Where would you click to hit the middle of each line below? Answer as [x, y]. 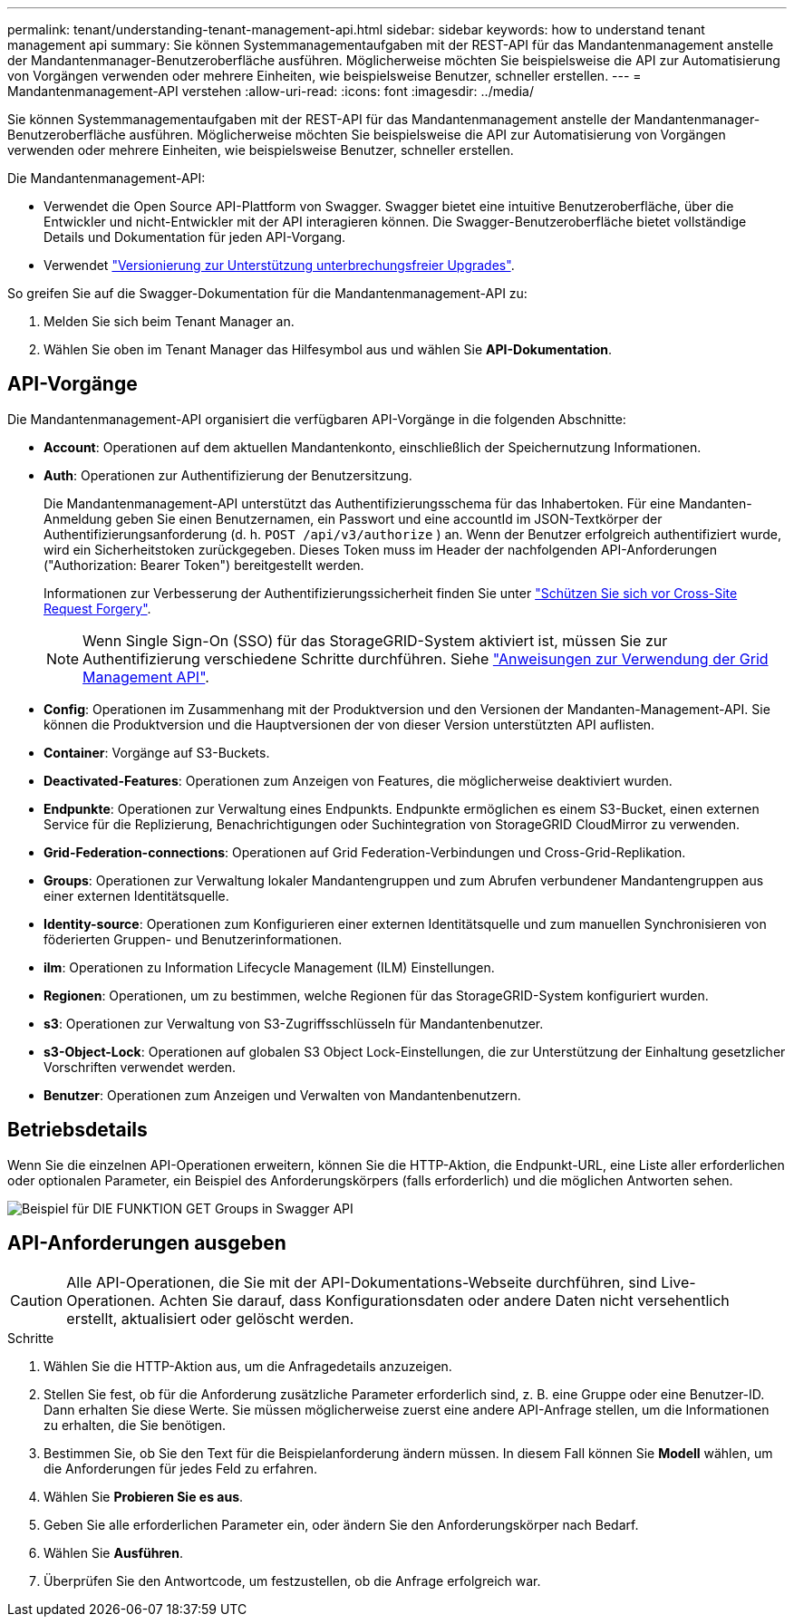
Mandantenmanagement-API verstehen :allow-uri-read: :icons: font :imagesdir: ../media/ [271, 91]
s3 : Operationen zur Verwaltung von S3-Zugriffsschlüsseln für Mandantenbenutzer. [294, 1023]
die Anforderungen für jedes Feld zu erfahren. [180, 1468]
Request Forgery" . [97, 608]
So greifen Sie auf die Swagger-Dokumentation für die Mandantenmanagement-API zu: [267, 293]
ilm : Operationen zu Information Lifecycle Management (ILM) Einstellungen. [269, 967]
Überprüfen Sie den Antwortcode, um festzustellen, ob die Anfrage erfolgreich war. [292, 1580]
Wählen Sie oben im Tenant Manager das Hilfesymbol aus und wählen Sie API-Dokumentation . [328, 349]
